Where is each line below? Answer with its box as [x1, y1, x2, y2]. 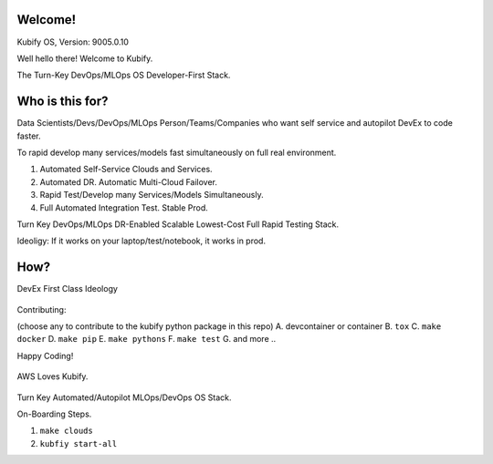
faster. [16, 130, 41, 141]
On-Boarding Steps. [16, 408, 92, 419]
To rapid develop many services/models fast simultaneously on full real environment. [16, 147, 337, 158]
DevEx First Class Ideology [16, 284, 119, 294]
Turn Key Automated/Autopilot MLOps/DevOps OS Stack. [16, 392, 232, 403]
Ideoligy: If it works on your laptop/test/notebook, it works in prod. [16, 235, 267, 246]
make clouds [39, 426, 93, 437]
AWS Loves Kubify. [16, 371, 89, 382]
